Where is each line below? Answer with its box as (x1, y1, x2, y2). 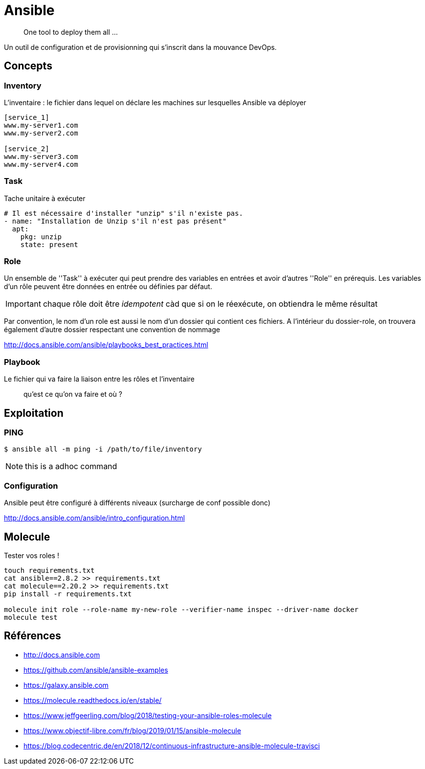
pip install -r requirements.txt (4, 590, 132, 598)
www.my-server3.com (4, 152, 78, 160)
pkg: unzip (20, 232, 62, 241)
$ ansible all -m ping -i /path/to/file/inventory (4, 445, 202, 453)
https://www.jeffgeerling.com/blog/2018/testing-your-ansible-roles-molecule (23, 711, 272, 720)
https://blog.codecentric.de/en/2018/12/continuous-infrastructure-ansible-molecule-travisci (23, 741, 320, 750)
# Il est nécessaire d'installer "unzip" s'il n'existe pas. (4, 209, 243, 217)
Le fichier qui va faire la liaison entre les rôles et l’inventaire (4, 375, 195, 384)
